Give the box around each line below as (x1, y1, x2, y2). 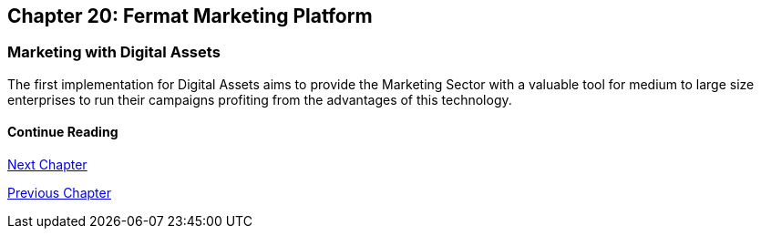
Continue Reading (7, 124, 118, 140)
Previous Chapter (7, 185, 111, 201)
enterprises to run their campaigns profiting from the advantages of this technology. (7, 91, 512, 108)
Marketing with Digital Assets (7, 43, 221, 62)
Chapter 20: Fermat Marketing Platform (7, 5, 373, 27)
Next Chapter (7, 157, 87, 173)
